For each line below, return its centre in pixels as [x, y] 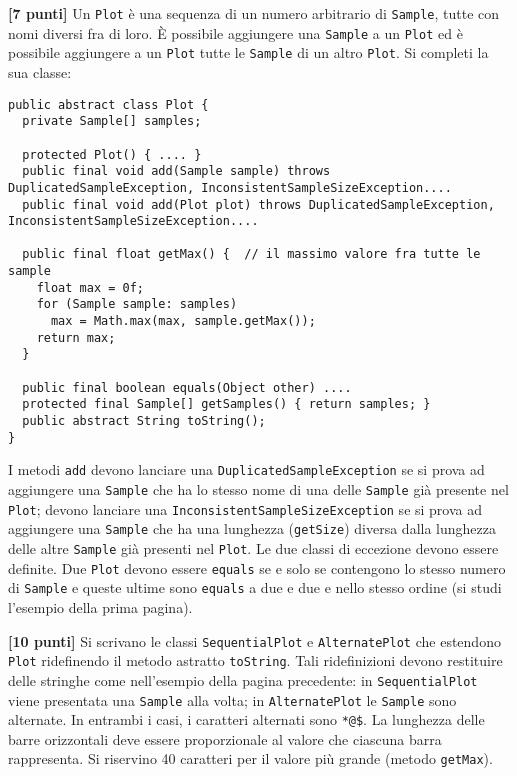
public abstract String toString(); [144, 421]
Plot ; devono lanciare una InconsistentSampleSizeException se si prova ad [245, 508]
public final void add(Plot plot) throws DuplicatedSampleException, [258, 204]
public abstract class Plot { [108, 104]
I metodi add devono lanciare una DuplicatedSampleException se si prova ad [246, 469]
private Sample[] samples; [112, 121]
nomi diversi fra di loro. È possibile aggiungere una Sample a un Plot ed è [235, 32]
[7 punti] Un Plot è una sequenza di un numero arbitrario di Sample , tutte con [254, 13]
